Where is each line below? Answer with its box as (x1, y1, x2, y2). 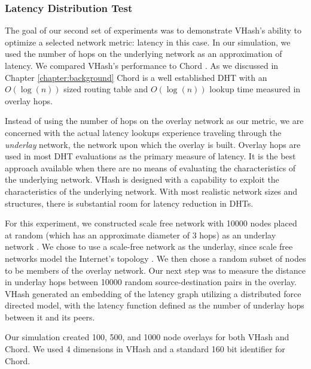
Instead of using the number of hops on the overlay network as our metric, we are (5, 114, 304, 127)
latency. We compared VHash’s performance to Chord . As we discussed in (5, 59, 279, 71)
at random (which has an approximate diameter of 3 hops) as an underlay (5, 228, 276, 241)
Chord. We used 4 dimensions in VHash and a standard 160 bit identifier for (5, 343, 285, 355)
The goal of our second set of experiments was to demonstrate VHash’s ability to (5, 24, 302, 37)
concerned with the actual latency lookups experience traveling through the (5, 126, 282, 138)
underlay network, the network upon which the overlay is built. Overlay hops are (5, 138, 301, 150)
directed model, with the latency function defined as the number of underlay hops (5, 299, 304, 311)
